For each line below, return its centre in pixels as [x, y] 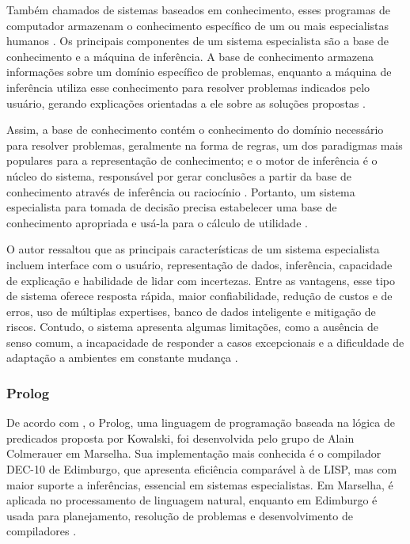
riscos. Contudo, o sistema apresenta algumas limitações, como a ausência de [193, 327]
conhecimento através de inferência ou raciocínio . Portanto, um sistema [181, 191]
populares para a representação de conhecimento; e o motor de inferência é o [192, 160]
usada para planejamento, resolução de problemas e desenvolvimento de [180, 515]
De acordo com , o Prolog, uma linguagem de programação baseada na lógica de [201, 422]
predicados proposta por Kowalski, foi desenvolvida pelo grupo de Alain [180, 437]
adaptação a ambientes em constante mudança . [122, 358]
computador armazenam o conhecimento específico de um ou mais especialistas [197, 25]
